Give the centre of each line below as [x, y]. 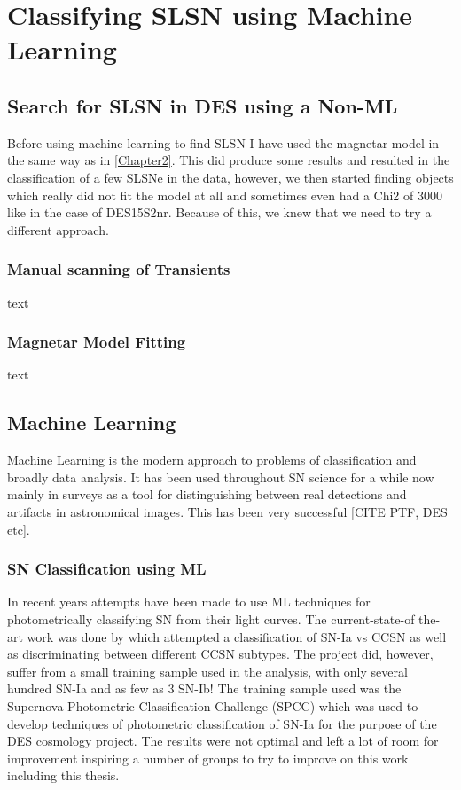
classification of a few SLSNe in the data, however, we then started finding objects [230, 177]
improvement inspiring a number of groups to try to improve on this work [208, 758]
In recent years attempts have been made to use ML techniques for [189, 602]
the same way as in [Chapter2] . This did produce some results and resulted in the [229, 160]
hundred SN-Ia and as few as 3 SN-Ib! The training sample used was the [204, 688]
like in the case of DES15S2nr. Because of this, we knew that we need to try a [219, 212]
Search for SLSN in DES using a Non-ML [203, 105]
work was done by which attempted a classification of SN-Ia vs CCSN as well [237, 636]
